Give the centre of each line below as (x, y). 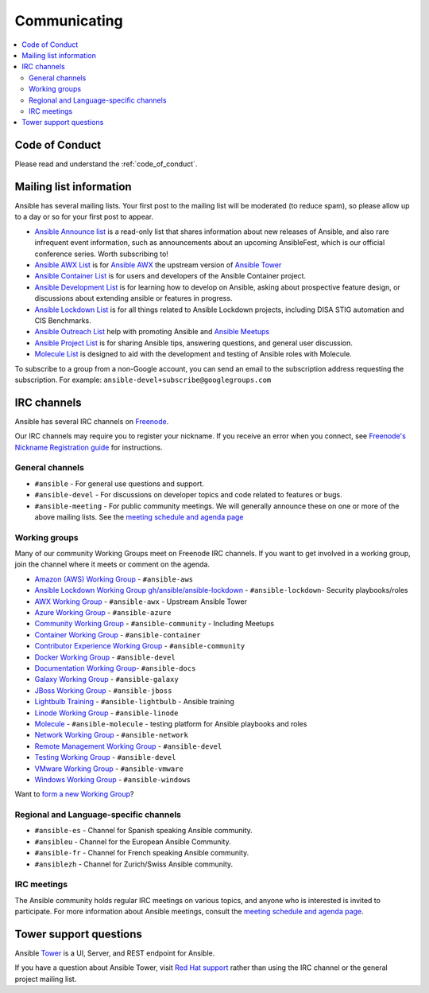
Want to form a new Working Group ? (74, 794)
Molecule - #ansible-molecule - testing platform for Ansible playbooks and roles (171, 723)
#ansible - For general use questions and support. (119, 483)
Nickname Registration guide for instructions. (89, 447)
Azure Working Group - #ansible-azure (103, 613)
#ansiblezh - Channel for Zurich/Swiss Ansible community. (134, 864)
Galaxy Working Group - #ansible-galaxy (106, 680)
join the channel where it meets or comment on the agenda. (112, 564)
